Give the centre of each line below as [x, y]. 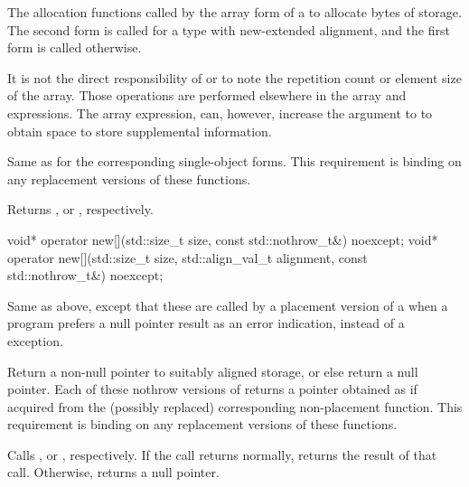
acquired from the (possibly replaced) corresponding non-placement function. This [235, 406]
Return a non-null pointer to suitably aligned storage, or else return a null [213, 371]
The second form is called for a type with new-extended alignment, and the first [229, 29]
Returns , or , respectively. [80, 209]
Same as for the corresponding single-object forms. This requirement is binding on [234, 161]
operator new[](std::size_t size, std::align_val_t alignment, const [188, 257]
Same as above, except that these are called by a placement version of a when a [228, 305]
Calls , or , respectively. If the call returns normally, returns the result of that [222, 454]
